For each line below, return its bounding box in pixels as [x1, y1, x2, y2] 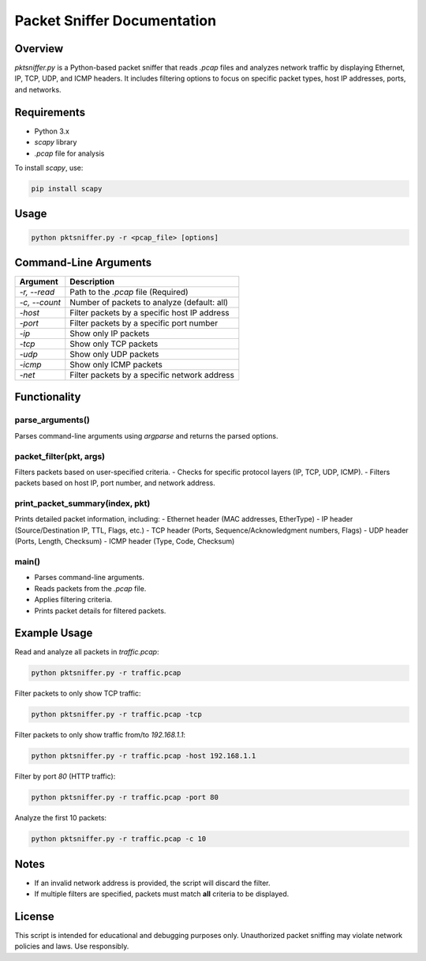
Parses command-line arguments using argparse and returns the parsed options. [14, 431, 279, 440]
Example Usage [14, 627, 93, 640]
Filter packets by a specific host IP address [69, 307, 230, 318]
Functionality [14, 390, 81, 404]
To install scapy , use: [14, 163, 84, 172]
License [14, 910, 54, 923]
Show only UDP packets [69, 349, 159, 360]
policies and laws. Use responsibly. [14, 941, 129, 952]
